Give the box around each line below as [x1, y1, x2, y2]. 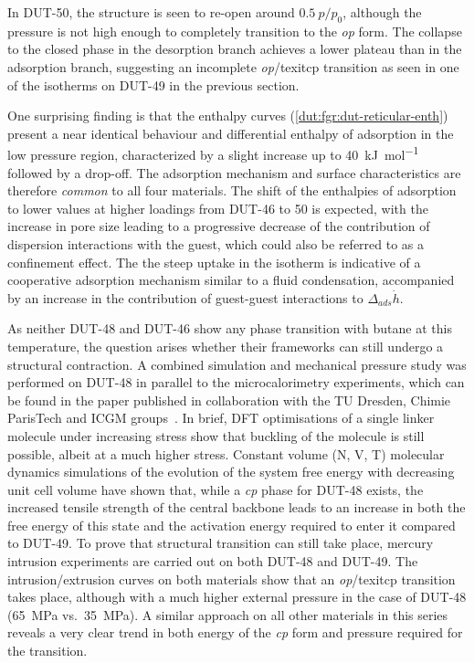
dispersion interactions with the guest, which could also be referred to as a [7, 234, 425, 253]
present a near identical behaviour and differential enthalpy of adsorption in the [7, 123, 454, 142]
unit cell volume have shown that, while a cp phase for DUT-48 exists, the [7, 479, 424, 499]
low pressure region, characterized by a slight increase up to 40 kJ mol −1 [7, 142, 419, 164]
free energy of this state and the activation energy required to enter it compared [7, 515, 456, 534]
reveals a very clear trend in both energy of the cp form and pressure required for [7, 623, 463, 642]
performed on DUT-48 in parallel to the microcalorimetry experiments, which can [7, 373, 465, 392]
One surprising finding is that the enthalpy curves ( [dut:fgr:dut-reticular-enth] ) [7, 106, 448, 125]
